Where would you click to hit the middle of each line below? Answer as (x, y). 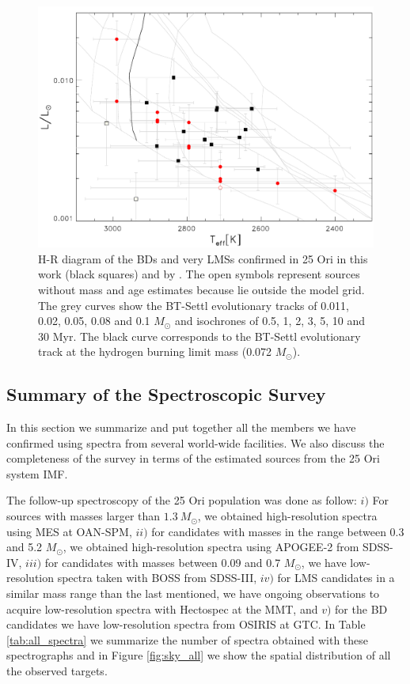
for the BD (361, 608)
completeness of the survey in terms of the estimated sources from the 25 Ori (193, 458)
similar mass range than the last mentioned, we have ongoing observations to (193, 593)
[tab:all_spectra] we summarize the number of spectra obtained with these (188, 639)
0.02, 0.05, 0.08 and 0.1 (94, 321)
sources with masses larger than (84, 516)
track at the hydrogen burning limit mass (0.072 (155, 351)
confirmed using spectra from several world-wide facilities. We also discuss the (196, 442)
